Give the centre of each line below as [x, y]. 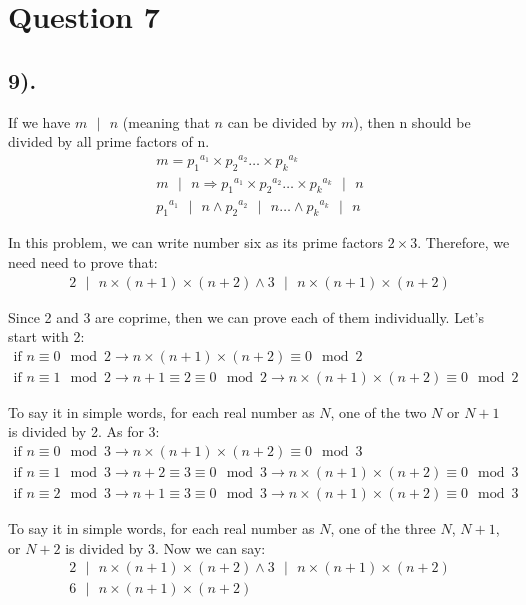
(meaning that [166, 121]
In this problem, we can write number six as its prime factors [196, 242]
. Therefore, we [463, 242]
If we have [39, 121]
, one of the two [378, 411]
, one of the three [383, 528]
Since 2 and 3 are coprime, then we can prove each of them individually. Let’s [246, 316]
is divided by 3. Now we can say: [165, 547]
